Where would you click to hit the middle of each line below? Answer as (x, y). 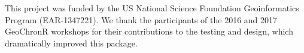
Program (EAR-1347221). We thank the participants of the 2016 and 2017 (141, 19)
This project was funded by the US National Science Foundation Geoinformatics (152, 8)
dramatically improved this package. (71, 43)
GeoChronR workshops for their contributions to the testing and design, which (149, 31)
